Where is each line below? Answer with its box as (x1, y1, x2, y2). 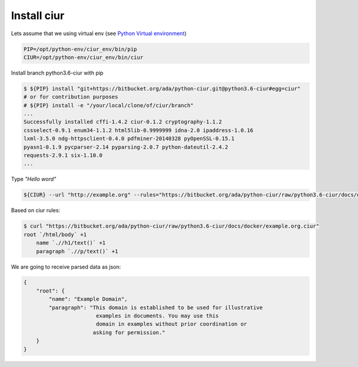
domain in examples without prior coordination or (95, 321, 248, 328)
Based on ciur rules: (11, 207, 61, 214)
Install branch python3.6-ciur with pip (11, 69, 104, 76)
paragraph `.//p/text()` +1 (36, 248, 119, 254)
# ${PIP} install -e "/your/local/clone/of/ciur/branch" (23, 102, 194, 108)
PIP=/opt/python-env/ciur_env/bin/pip (23, 45, 137, 52)
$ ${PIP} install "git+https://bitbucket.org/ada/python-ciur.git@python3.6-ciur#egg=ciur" (23, 85, 301, 92)
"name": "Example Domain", (48, 296, 128, 303)
